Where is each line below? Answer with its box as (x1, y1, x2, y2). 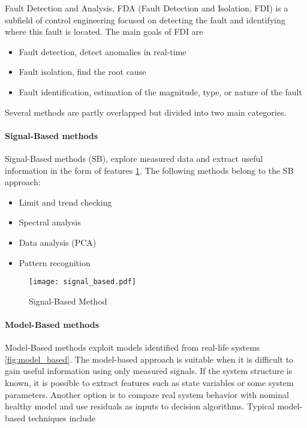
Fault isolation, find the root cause (19, 65, 146, 78)
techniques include (28, 411, 96, 424)
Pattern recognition (19, 256, 91, 269)
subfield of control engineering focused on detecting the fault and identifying (5, 13, 285, 26)
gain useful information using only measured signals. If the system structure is (5, 364, 293, 377)
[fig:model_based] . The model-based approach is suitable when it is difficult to (5, 352, 294, 365)
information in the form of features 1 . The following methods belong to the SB (5, 164, 294, 176)
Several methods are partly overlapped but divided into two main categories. (5, 106, 287, 118)
